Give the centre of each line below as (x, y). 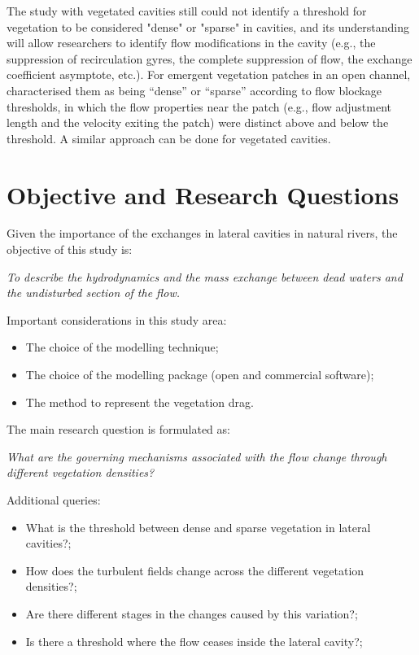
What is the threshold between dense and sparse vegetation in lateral (198, 527)
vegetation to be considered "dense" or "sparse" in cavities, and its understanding (208, 26)
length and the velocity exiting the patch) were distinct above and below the (198, 122)
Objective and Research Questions (203, 194)
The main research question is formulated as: (118, 429)
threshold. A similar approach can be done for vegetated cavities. (169, 138)
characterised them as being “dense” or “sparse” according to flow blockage (194, 90)
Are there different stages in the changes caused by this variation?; (192, 613)
